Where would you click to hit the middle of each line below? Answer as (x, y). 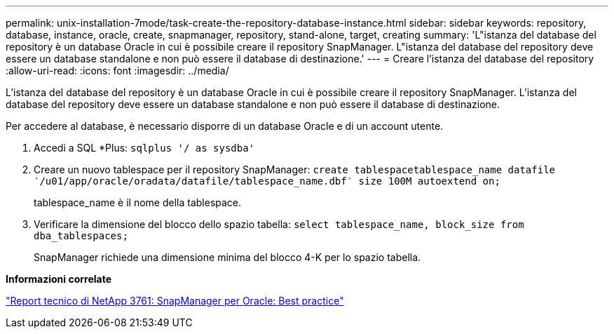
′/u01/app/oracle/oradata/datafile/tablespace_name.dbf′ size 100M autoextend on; (267, 181)
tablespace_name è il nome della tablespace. (138, 202)
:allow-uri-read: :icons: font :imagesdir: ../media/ (117, 71)
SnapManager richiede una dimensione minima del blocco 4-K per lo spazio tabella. (227, 257)
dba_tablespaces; (81, 236)
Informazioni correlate (59, 279)
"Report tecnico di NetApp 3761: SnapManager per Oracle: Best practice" (175, 301)
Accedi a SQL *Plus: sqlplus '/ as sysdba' (144, 148)
